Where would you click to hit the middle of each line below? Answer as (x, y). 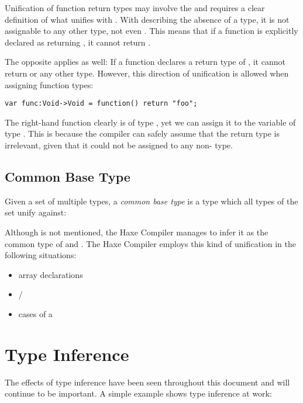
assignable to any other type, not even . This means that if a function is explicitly (151, 31)
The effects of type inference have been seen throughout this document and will (147, 382)
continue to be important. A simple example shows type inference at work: (138, 393)
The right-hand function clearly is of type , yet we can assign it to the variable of (150, 122)
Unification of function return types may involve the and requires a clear (135, 8)
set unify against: (36, 212)
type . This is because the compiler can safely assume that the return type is (142, 133)
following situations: (41, 255)
